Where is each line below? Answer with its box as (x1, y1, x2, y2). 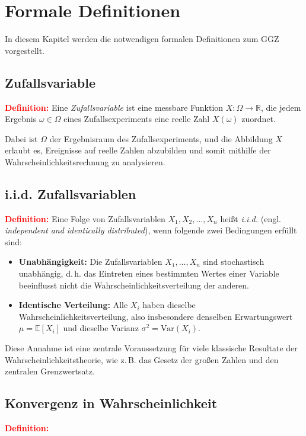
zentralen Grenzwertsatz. (5, 365, 95, 377)
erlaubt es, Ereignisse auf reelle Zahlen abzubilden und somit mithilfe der (5, 144, 271, 156)
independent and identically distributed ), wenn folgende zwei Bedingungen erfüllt (5, 224, 297, 236)
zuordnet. (241, 113, 276, 125)
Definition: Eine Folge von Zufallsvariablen (5, 212, 165, 225)
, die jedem (261, 101, 301, 113)
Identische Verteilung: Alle (18, 299, 128, 311)
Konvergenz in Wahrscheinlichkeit (5, 394, 218, 412)
